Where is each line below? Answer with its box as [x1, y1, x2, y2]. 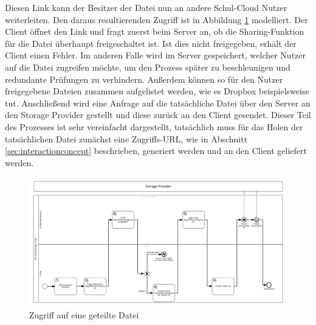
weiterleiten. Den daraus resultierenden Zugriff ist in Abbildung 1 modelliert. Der [5, 13, 308, 26]
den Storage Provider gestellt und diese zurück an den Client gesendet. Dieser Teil [5, 108, 311, 121]
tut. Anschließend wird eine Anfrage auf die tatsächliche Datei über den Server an [5, 96, 311, 109]
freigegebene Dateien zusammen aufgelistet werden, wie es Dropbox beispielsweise [5, 85, 309, 97]
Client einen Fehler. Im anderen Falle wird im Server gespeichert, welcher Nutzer [5, 49, 306, 61]
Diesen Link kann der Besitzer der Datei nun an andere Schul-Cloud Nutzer [5, 1, 287, 13]
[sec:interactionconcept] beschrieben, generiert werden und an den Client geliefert [5, 144, 307, 157]
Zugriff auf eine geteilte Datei [29, 309, 139, 321]
